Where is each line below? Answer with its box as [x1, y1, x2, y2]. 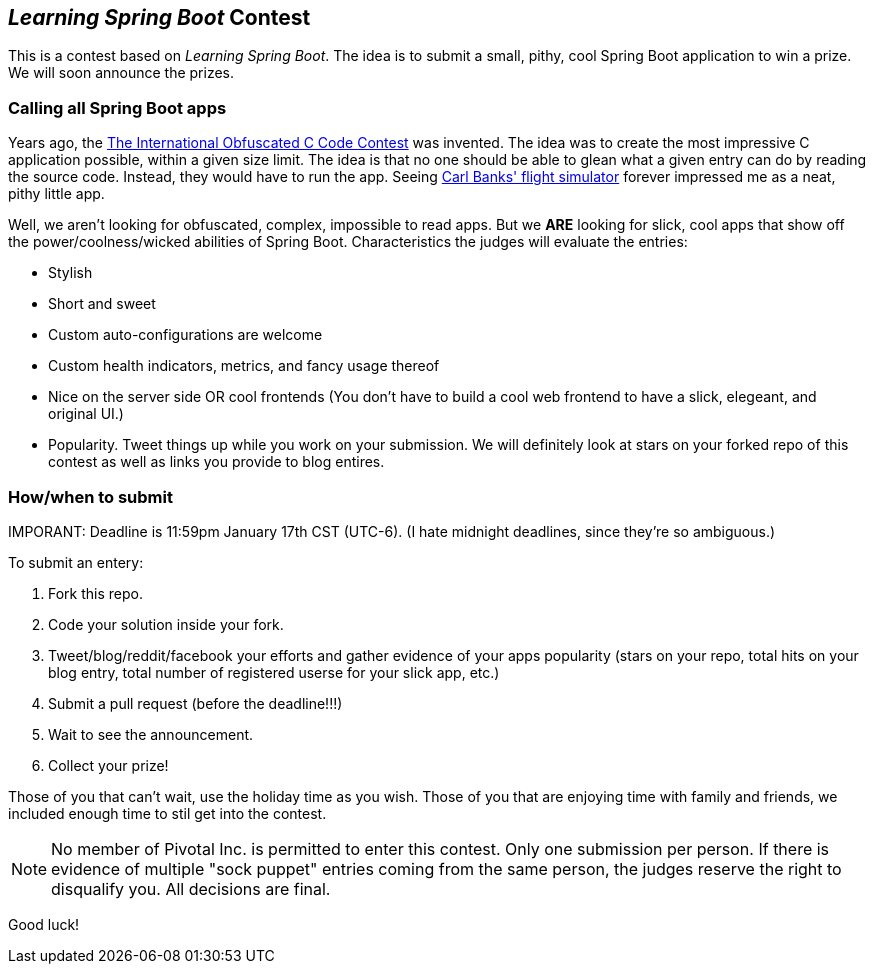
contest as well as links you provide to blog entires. [48, 453, 385, 471]
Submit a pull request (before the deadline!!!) [48, 694, 343, 712]
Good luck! [8, 915, 80, 933]
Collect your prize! [48, 756, 169, 774]
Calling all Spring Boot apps [8, 97, 227, 118]
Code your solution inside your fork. [48, 615, 284, 633]
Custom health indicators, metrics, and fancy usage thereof [48, 357, 440, 375]
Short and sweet [48, 295, 156, 313]
